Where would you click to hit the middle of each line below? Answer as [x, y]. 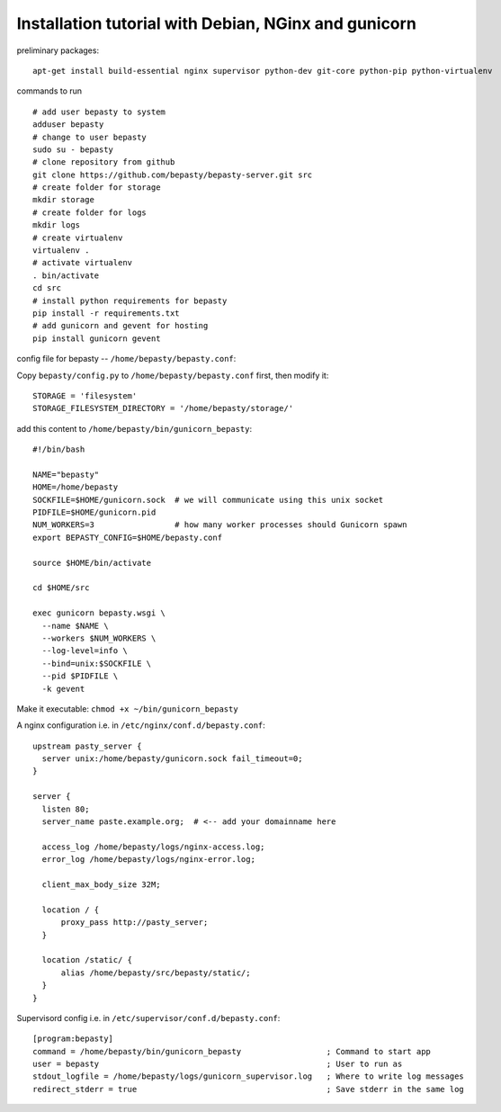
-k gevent [63, 689]
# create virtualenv [78, 238]
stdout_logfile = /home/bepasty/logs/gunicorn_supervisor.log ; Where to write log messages [249, 1076]
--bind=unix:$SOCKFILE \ [97, 663]
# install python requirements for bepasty [130, 300]
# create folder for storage [97, 188]
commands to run [49, 91]
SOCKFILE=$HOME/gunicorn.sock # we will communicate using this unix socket [208, 500]
